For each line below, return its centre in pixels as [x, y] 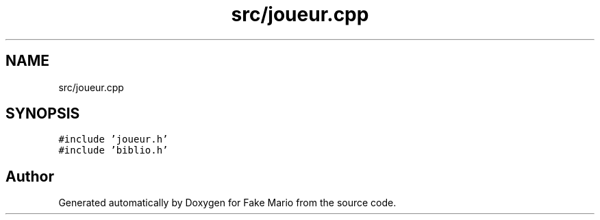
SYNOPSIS [43, 114]
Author [30, 176]
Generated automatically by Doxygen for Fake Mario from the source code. [227, 203]
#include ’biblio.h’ [113, 150]
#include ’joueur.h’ [113, 139]
